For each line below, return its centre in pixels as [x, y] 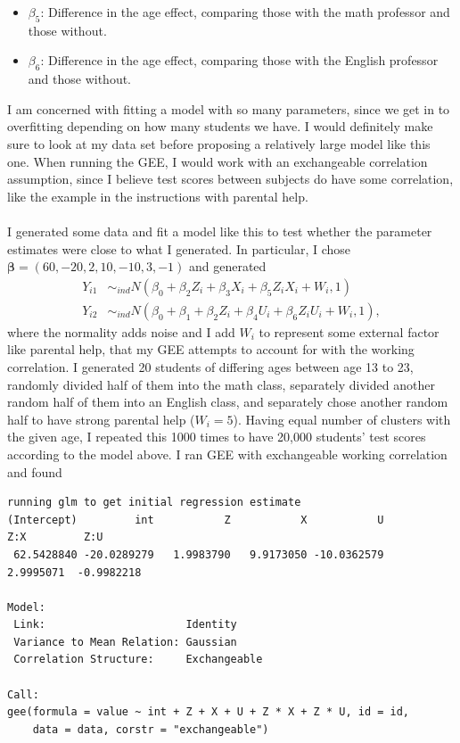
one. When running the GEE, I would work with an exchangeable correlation [218, 161]
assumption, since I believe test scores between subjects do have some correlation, [230, 179]
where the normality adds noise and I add [121, 331]
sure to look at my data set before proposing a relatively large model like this [219, 143]
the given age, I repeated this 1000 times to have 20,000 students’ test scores [217, 437]
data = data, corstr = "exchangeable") [151, 729]
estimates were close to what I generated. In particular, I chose [179, 248]
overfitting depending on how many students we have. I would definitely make [220, 126]
